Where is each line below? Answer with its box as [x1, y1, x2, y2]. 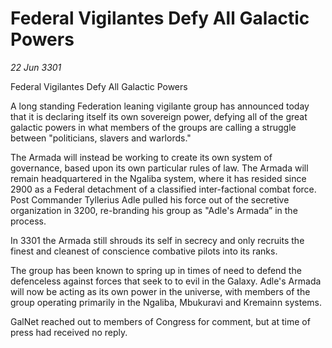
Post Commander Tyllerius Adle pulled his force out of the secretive [10, 193, 290, 206]
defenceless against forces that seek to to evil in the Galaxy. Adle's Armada [10, 275, 322, 287]
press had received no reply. [10, 326, 128, 338]
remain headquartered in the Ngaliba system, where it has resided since [10, 172, 307, 184]
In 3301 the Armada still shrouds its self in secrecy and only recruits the [10, 234, 305, 246]
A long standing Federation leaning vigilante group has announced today [10, 100, 310, 112]
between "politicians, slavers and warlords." [10, 132, 192, 144]
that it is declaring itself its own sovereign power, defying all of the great [10, 110, 308, 122]
